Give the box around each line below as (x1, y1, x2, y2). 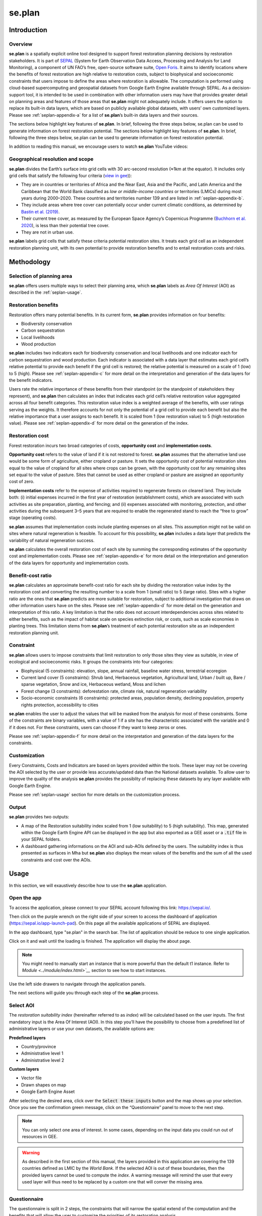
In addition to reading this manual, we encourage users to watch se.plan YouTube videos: (9, 143, 188, 149)
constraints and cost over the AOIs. (21, 857, 92, 863)
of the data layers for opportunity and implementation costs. (9, 560, 130, 566)
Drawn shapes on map (21, 1082, 66, 1088)
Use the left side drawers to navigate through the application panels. (9, 981, 146, 987)
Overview (9, 40, 33, 47)
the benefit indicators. (9, 377, 53, 383)
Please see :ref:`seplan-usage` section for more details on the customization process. (9, 792, 180, 798)
